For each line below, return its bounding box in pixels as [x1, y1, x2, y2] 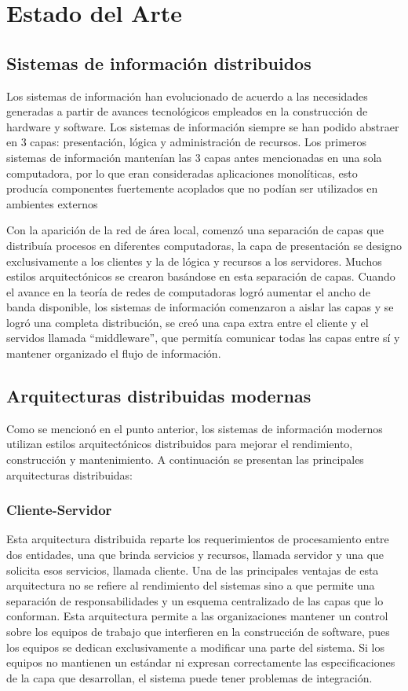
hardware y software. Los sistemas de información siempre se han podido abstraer [6, 118, 399, 134]
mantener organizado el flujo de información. [6, 345, 221, 362]
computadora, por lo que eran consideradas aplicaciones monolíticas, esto [6, 164, 358, 181]
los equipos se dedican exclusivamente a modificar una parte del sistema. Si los [6, 638, 385, 655]
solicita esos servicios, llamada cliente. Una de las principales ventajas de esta [6, 561, 379, 578]
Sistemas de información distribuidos [6, 50, 311, 75]
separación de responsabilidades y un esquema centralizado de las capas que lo [6, 592, 384, 608]
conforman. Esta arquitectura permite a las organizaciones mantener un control [6, 608, 388, 624]
